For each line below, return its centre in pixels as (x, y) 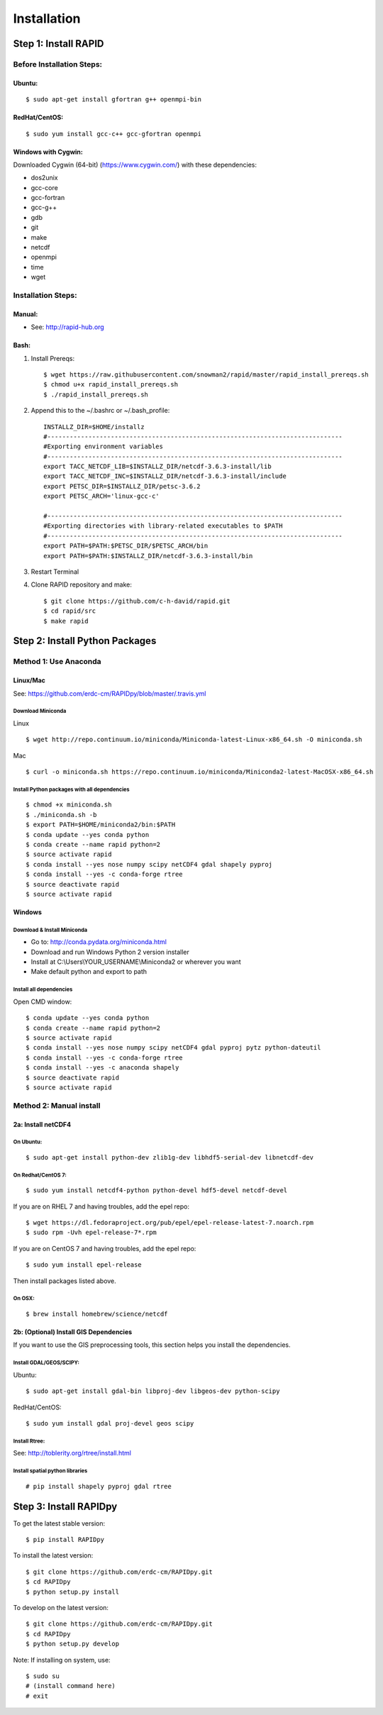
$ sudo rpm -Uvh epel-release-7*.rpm (91, 1233)
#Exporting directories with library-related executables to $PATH (163, 526)
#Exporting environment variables (103, 446)
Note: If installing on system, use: (62, 1660)
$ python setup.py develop (73, 1644)
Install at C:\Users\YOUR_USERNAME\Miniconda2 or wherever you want (136, 962)
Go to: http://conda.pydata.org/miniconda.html (99, 942)
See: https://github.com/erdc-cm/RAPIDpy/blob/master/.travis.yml (110, 693)
